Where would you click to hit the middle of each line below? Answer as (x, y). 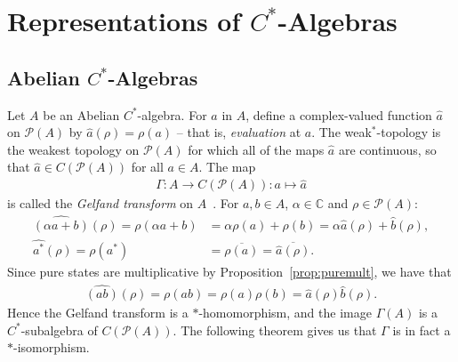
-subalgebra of (59, 330)
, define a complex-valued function (339, 114)
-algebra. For (172, 114)
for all (147, 167)
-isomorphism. (52, 347)
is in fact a (422, 330)
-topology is (409, 132)
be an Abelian (81, 114)
